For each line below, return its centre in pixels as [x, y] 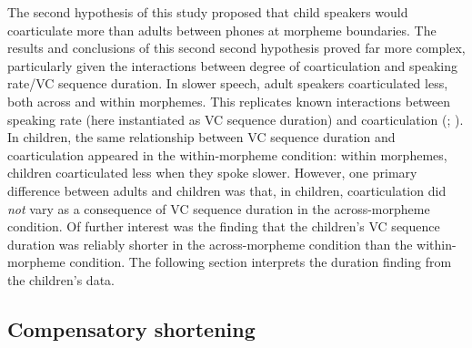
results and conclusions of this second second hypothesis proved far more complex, [236, 48]
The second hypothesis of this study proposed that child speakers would [208, 12]
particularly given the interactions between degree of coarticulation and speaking [233, 65]
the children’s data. [61, 279]
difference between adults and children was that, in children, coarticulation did [227, 190]
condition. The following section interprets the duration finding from [261, 262]
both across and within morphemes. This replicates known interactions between [229, 101]
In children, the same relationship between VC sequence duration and [201, 137]
